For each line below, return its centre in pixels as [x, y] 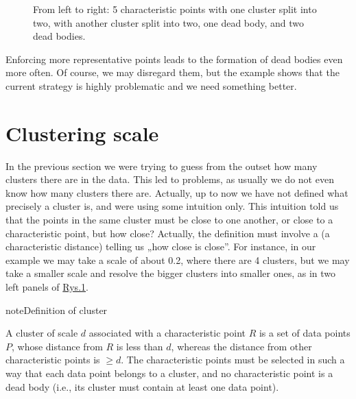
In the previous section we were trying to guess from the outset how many [162, 166]
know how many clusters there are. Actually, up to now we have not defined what [177, 192]
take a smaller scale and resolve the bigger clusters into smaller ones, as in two [170, 273]
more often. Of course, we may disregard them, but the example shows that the [173, 72]
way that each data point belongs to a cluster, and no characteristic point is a [169, 373]
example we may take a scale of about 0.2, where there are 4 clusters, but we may [178, 259]
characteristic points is [53, 360]
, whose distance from [57, 346]
